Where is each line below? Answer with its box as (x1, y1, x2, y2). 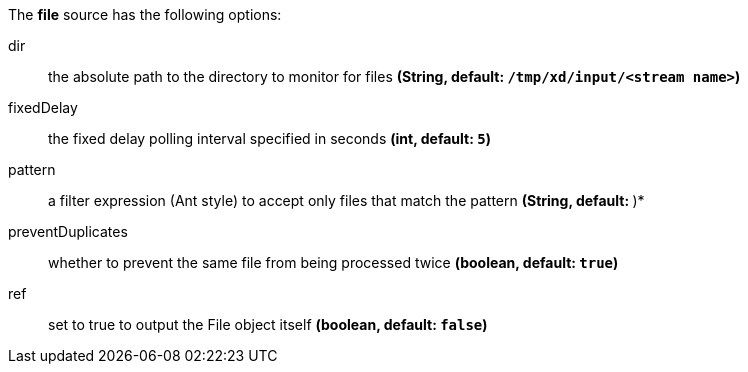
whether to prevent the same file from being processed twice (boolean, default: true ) (48, 254, 619, 271)
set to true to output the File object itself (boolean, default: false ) (48, 316, 488, 333)
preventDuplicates (8, 223, 128, 240)
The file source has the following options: (8, 6, 282, 23)
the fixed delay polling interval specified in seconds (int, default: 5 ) (48, 130, 491, 147)
